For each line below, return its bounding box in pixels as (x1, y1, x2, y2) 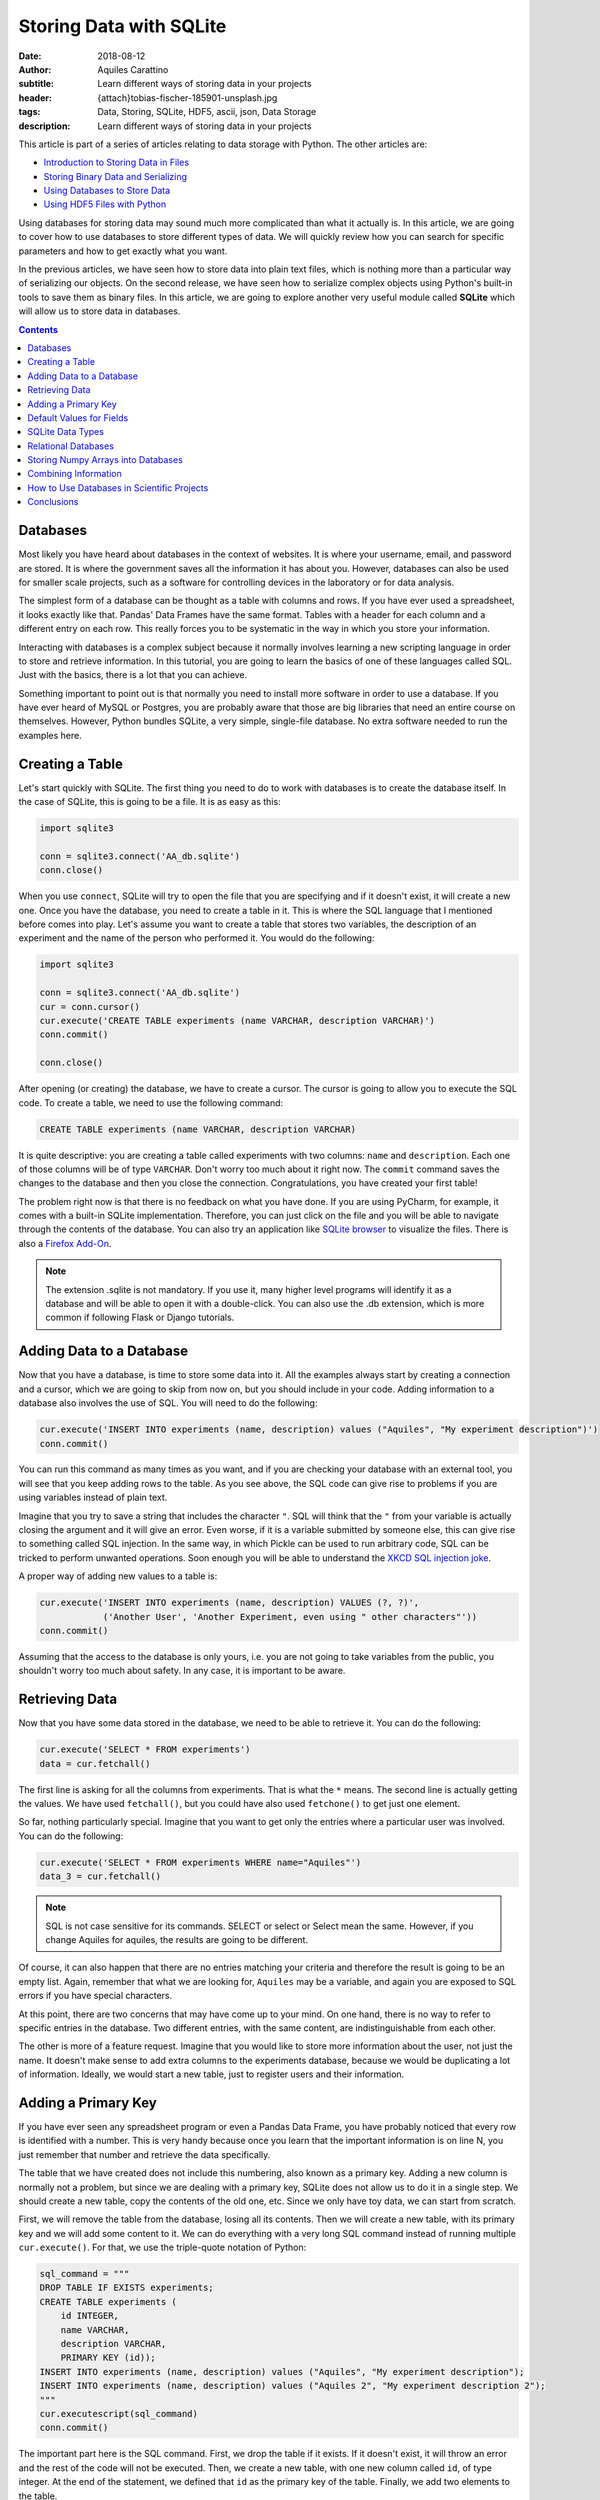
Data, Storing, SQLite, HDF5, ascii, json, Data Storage (97, 106, 317, 118)
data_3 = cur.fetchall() (39, 1871, 162, 1882)
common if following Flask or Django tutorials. (45, 1311, 235, 1324)
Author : (18, 63, 52, 75)
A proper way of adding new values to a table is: (18, 1570, 218, 1582)
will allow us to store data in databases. (18, 305, 181, 317)
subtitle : (18, 78, 55, 90)
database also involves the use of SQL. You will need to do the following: (18, 1397, 318, 1409)
